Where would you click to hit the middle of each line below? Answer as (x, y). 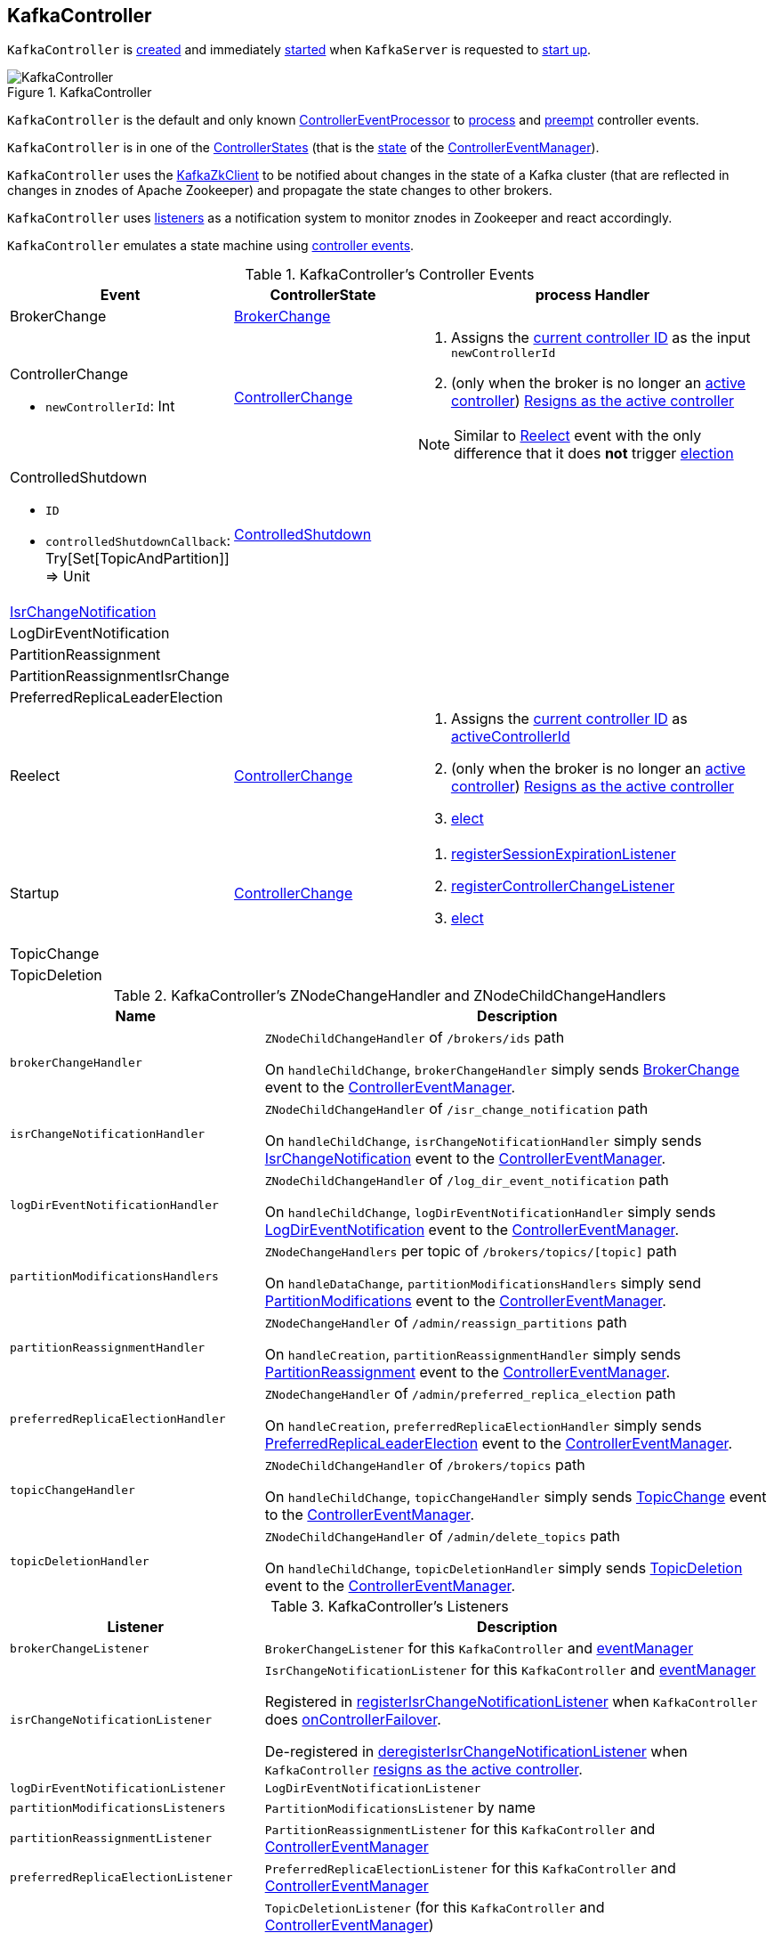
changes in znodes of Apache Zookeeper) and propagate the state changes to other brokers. (280, 191)
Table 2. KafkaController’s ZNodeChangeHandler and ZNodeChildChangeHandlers (390, 996)
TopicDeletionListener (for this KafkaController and (435, 1908)
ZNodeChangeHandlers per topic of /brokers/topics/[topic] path (471, 1251)
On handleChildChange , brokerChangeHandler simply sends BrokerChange (502, 1070)
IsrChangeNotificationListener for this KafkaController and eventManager (510, 1670)
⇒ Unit (68, 577)
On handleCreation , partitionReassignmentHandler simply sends (473, 1355)
